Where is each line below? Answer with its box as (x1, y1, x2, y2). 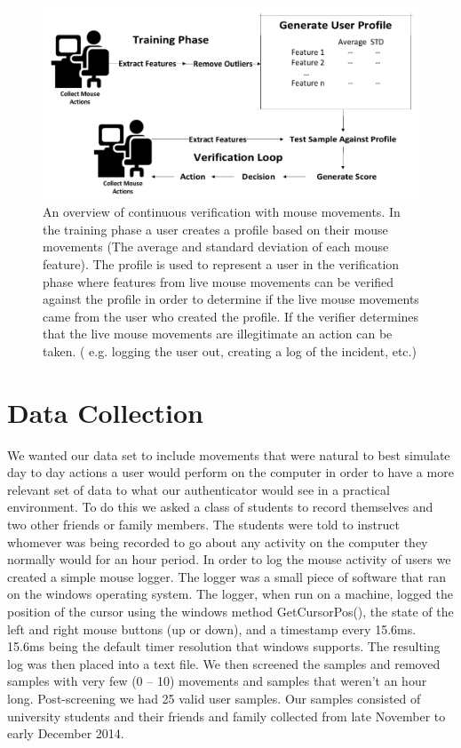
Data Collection (7, 394, 203, 430)
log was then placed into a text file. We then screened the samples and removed (7, 654, 441, 672)
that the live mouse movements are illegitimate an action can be (43, 324, 393, 343)
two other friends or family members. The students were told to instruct (7, 514, 400, 533)
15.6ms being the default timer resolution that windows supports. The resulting (7, 637, 441, 656)
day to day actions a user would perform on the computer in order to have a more (7, 463, 454, 481)
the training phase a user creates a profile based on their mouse (43, 219, 388, 238)
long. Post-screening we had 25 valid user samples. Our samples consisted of (7, 688, 421, 707)
